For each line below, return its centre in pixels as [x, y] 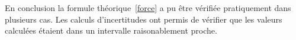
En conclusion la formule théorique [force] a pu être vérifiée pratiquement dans [148, 8]
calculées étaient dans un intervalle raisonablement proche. [111, 30]
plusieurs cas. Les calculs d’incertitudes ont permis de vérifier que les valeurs [144, 19]
